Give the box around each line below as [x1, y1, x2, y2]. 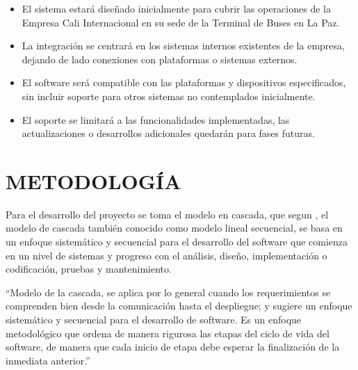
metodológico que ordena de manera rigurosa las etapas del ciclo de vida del [6, 325, 329, 340]
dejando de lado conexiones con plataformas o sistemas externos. [22, 51, 298, 66]
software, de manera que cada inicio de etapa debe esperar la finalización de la [6, 339, 340, 354]
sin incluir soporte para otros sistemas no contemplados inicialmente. [22, 88, 316, 103]
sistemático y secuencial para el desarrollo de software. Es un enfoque [6, 312, 302, 327]
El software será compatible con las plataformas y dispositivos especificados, [22, 75, 346, 90]
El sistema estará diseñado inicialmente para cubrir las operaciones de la [22, 1, 331, 15]
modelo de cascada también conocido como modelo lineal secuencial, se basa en [6, 220, 343, 235]
